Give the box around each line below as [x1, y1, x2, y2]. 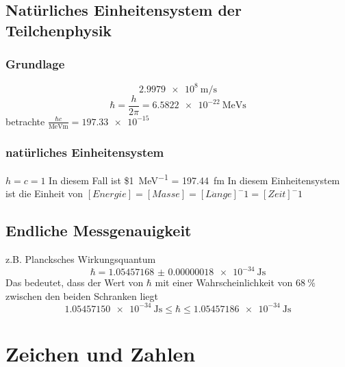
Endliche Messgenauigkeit [5, 220, 192, 241]
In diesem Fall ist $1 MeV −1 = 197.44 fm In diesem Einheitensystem [49, 171, 340, 187]
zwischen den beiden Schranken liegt [5, 288, 158, 303]
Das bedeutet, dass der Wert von [5, 275, 144, 290]
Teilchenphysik [5, 19, 112, 40]
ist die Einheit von [5, 186, 84, 201]
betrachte [5, 114, 45, 128]
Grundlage [5, 55, 65, 73]
